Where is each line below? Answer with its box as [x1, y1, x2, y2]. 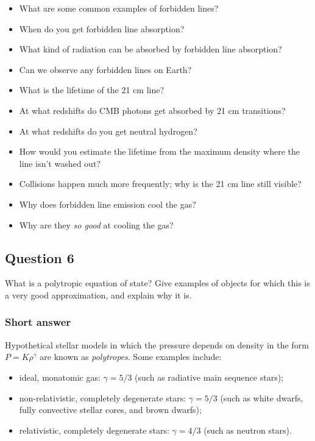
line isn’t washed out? [19, 157, 101, 169]
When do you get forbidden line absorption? [19, 22, 185, 35]
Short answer [5, 314, 71, 330]
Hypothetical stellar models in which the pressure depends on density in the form [5, 338, 309, 351]
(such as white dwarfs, [220, 391, 303, 404]
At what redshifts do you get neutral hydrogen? [19, 124, 197, 137]
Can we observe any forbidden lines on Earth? [19, 63, 192, 76]
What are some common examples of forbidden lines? [19, 2, 219, 14]
